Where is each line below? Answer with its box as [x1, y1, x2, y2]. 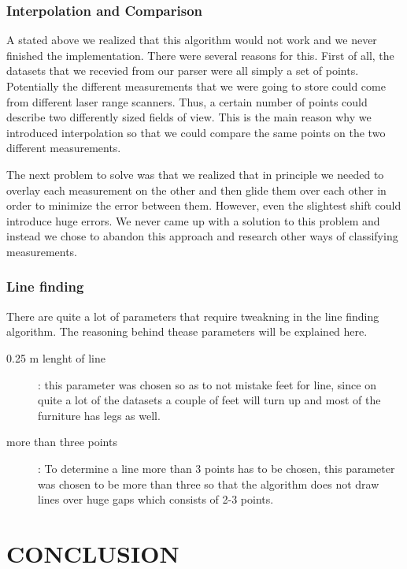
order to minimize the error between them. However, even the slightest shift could [6, 197, 401, 214]
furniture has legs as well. [38, 407, 161, 423]
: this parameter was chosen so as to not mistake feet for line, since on [38, 376, 376, 392]
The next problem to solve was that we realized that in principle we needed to [6, 165, 384, 182]
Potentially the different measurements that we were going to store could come [6, 78, 386, 94]
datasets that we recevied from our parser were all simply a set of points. [6, 62, 359, 79]
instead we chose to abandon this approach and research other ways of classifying [6, 228, 398, 244]
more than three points [6, 433, 117, 450]
